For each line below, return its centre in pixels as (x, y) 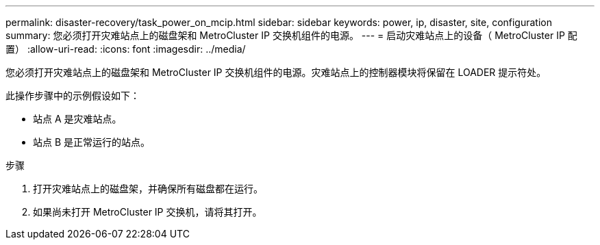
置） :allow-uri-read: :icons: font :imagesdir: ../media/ (126, 49)
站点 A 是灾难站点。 (77, 119)
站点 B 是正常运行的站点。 (92, 142)
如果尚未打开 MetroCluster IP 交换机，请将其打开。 (148, 212)
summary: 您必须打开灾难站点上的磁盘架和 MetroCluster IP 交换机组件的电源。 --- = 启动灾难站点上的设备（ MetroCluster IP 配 (291, 35)
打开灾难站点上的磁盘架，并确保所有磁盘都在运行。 (148, 189)
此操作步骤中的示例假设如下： (73, 95)
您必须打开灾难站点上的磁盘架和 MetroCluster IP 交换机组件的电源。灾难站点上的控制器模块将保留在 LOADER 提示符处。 (276, 72)
